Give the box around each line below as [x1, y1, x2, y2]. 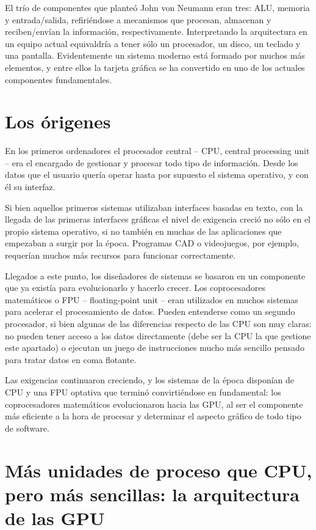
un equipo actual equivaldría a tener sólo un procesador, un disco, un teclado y [5, 37, 301, 50]
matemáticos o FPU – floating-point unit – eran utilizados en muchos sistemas [5, 293, 298, 306]
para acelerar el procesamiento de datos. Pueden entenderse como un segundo [5, 305, 295, 318]
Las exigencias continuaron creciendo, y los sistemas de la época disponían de [5, 374, 295, 386]
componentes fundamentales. [5, 73, 112, 86]
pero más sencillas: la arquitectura [5, 481, 300, 506]
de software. [5, 421, 49, 434]
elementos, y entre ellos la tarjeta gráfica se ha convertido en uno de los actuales [5, 61, 305, 73]
